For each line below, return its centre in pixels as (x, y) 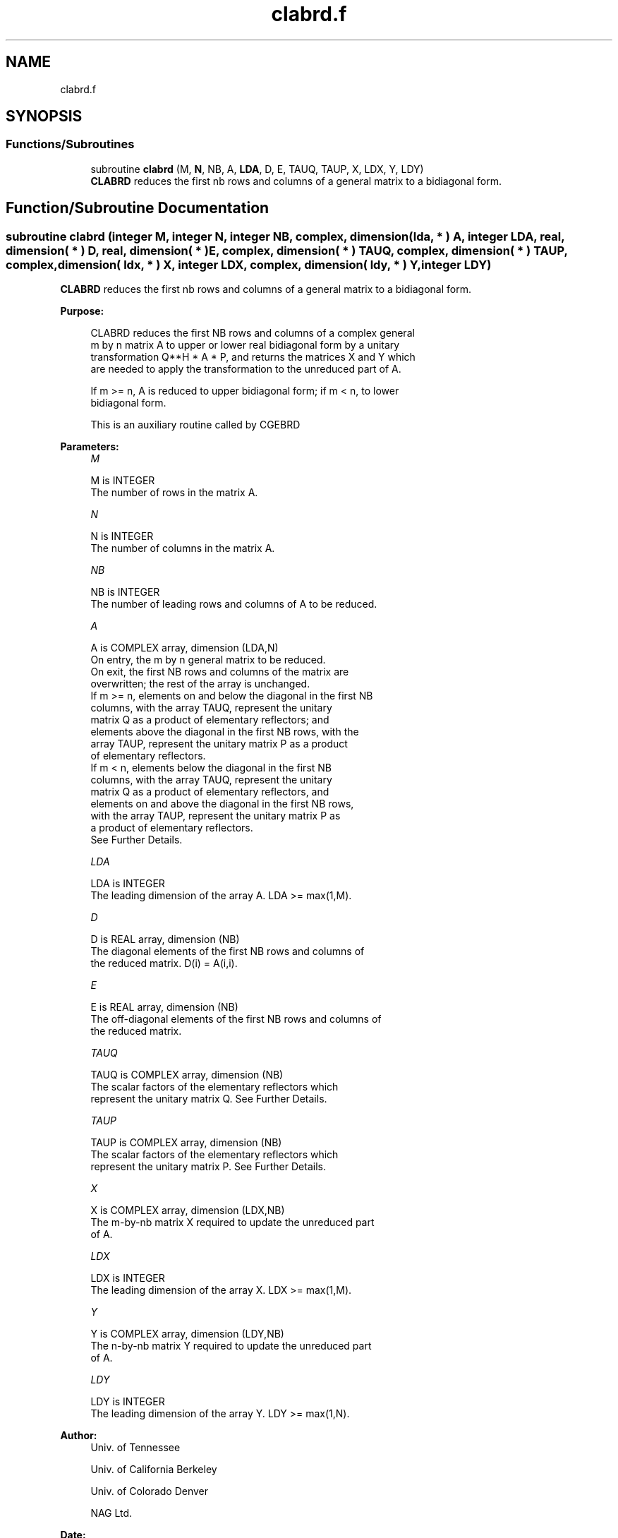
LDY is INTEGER (128, 1402)
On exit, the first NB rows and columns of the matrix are (220, 672)
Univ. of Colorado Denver (150, 1491)
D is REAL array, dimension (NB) (165, 939)
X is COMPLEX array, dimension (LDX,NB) (188, 1210)
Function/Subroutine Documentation (138, 208)
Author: (79, 1436)
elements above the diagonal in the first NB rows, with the (225, 732)
